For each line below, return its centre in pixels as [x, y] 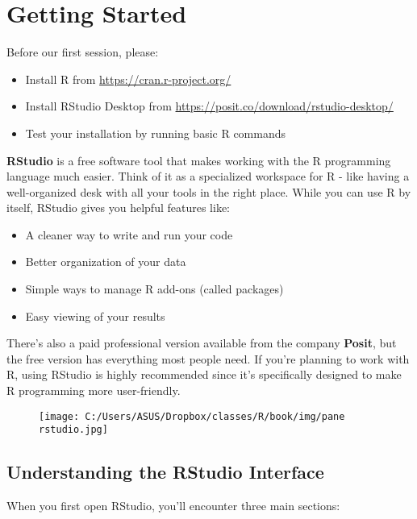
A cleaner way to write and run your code [129, 234]
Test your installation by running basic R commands [156, 133]
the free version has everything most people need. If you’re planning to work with [208, 358]
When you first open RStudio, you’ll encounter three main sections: [173, 506]
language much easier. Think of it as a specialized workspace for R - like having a [208, 176]
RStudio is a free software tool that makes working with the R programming [199, 160]
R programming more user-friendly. [94, 390]
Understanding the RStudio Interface [165, 472]
